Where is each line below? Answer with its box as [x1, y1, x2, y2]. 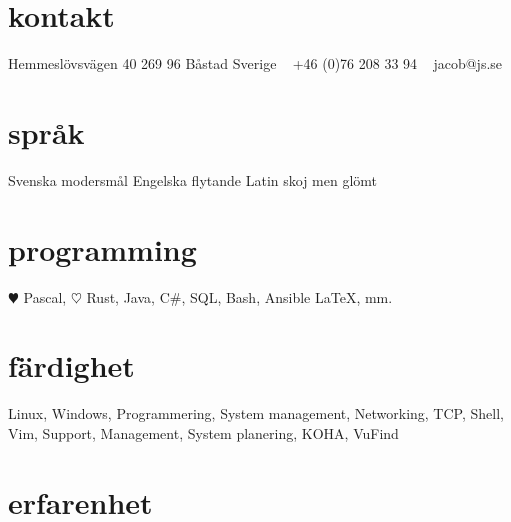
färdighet [8, 345, 135, 386]
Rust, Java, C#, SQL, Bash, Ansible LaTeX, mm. [86, 286, 393, 307]
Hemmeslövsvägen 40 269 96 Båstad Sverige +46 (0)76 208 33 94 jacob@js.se [8, 53, 503, 74]
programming [8, 228, 197, 269]
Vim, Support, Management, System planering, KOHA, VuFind [8, 422, 399, 443]
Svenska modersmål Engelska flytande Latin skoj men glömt [8, 169, 378, 190]
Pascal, [23, 286, 67, 307]
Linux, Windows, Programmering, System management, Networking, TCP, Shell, [8, 403, 504, 424]
